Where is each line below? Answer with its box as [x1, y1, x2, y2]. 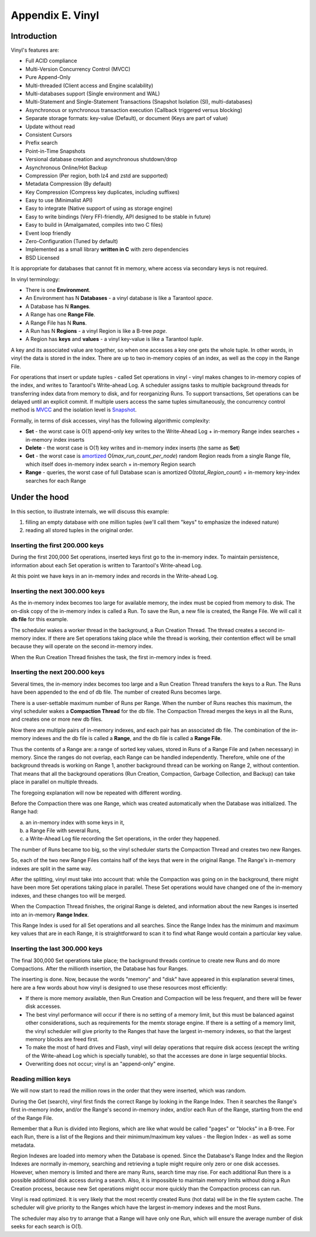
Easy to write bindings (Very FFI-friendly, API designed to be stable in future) [25, 213, 211, 220]
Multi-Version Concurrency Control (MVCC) [25, 65, 131, 73]
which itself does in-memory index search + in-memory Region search [25, 461, 196, 468]
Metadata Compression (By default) [25, 180, 112, 188]
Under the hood [11, 492, 70, 502]
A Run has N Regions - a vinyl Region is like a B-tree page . [25, 327, 167, 334]
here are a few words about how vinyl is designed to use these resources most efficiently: [11, 984, 228, 991]
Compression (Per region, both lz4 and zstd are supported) [25, 172, 169, 179]
